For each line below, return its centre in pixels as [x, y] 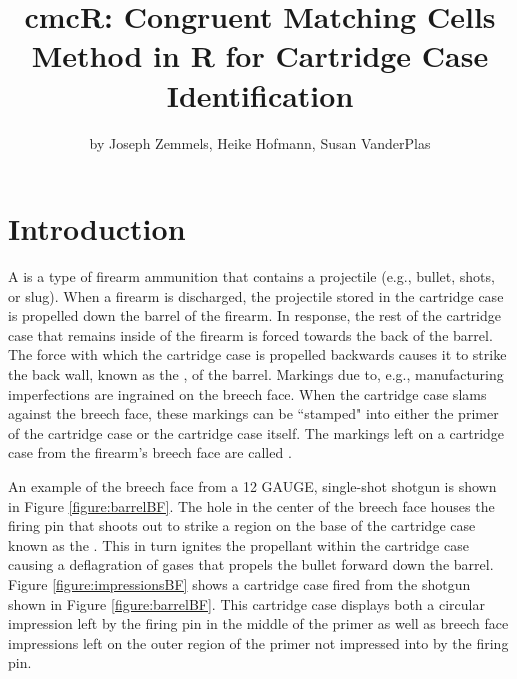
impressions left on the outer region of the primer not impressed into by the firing [258, 642]
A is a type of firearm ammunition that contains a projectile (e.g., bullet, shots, [251, 276]
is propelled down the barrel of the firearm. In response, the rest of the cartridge [254, 315]
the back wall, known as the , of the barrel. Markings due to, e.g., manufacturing [256, 374]
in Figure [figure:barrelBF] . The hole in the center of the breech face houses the [251, 505]
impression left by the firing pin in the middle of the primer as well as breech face [258, 623]
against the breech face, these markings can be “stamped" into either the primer [253, 413]
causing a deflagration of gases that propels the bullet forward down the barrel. [251, 564]
